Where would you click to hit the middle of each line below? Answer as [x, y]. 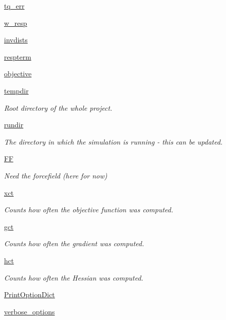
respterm [18, 56]
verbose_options [30, 311]
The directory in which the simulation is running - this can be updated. [114, 141]
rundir [14, 125]
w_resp [16, 22]
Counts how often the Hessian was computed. [74, 277]
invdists [16, 40]
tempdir [16, 90]
